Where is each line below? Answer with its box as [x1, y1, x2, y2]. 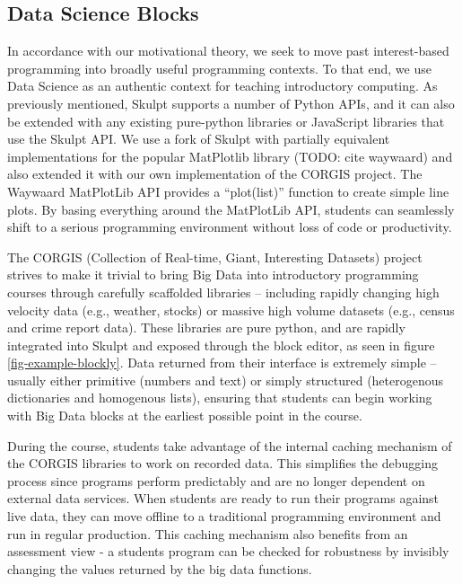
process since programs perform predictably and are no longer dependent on [7, 471, 425, 490]
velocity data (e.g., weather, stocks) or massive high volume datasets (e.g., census [7, 300, 455, 319]
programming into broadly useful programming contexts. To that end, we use [7, 58, 431, 77]
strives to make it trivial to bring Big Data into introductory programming [7, 265, 419, 284]
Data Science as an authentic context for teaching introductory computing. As [7, 76, 438, 95]
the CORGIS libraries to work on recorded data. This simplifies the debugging [7, 454, 438, 473]
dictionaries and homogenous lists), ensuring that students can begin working [7, 388, 432, 407]
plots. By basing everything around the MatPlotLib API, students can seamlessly [7, 199, 455, 218]
